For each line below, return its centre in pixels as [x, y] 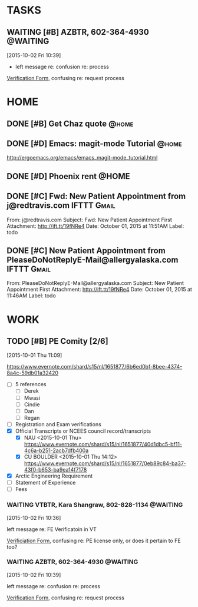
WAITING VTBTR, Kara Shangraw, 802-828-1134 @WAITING [95, 505]
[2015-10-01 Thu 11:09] [34, 355]
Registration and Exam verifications [58, 424]
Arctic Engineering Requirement [54, 476]
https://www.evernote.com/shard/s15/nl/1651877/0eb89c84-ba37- [105, 463]
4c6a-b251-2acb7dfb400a [56, 450]
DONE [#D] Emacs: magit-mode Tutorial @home [94, 143]
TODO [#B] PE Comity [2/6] [57, 341]
